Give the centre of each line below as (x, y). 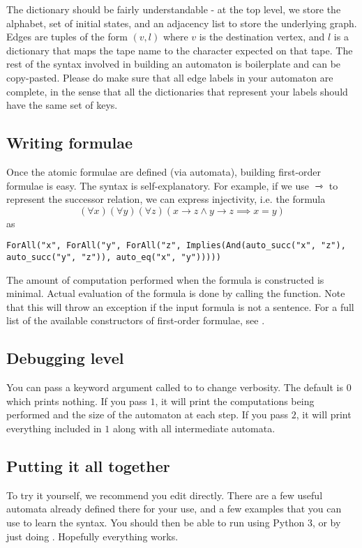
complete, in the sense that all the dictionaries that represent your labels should (177, 91)
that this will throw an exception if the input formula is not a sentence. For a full (180, 306)
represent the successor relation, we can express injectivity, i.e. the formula (166, 199)
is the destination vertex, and (262, 37)
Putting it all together (88, 465)
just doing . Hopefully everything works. (92, 536)
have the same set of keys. (62, 105)
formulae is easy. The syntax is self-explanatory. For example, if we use (158, 185)
